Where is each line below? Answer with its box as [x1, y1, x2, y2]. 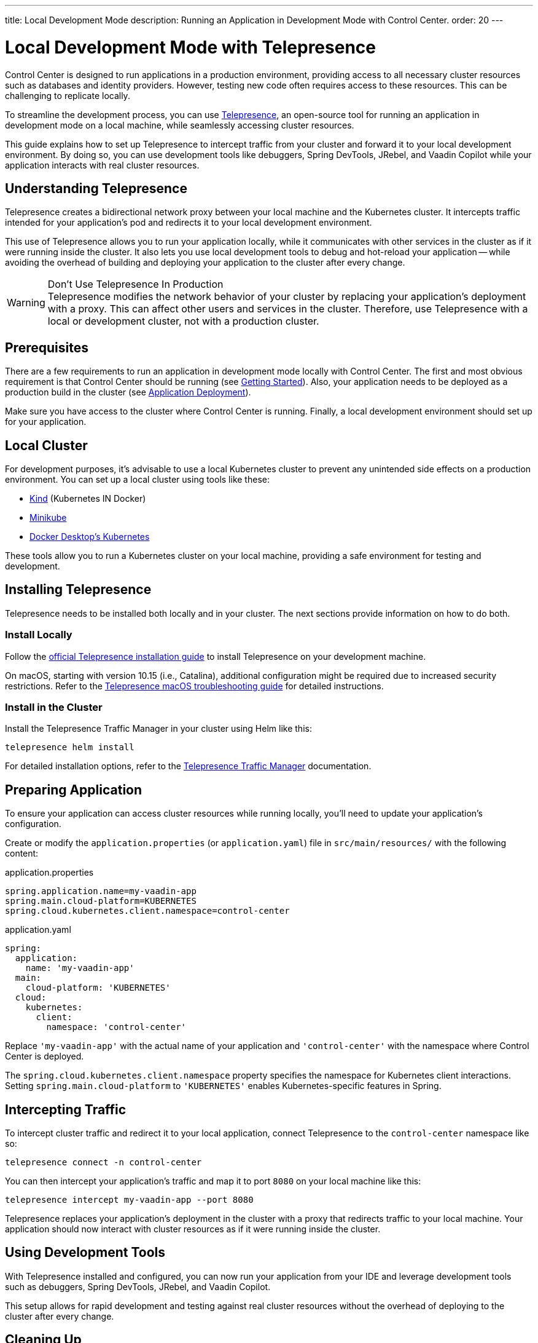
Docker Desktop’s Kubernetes [29, 531, 150, 542]
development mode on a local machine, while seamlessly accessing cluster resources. [5, 119, 354, 130]
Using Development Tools [5, 1245, 165, 1261]
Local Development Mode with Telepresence [5, 36, 376, 58]
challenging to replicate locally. [5, 90, 130, 101]
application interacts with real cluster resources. [5, 159, 200, 170]
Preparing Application [5, 782, 142, 798]
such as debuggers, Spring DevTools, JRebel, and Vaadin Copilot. [5, 1281, 271, 1292]
